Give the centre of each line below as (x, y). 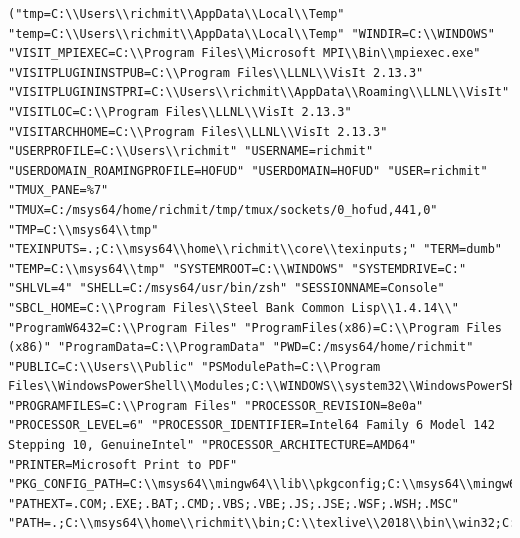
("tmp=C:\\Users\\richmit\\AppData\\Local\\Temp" (176, 14)
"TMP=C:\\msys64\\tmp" (83, 229)
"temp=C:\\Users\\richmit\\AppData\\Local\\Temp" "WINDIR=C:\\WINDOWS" (251, 33)
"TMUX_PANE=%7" (58, 190)
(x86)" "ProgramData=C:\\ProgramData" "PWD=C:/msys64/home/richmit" (241, 347)
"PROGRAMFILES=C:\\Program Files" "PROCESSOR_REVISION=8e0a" (216, 405)
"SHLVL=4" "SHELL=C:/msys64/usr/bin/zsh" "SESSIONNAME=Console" (226, 288)
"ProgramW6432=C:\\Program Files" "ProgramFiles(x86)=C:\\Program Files (255, 327)
